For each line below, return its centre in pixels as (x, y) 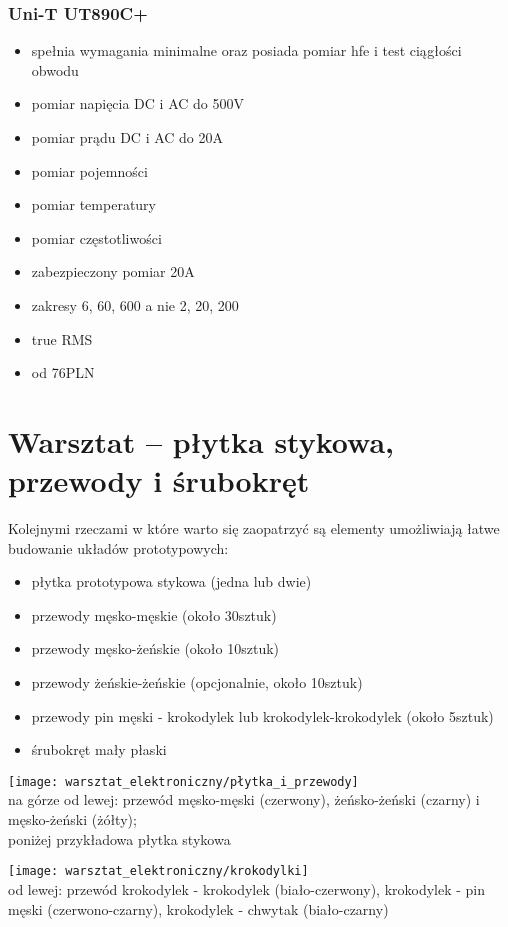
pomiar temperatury (93, 204)
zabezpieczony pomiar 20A (113, 271)
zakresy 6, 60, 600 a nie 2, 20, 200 (135, 304)
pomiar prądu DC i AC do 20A (127, 137)
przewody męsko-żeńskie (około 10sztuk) (155, 648)
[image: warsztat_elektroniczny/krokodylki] (158, 871)
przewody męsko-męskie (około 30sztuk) (154, 614)
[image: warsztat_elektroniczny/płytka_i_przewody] (183, 781)
